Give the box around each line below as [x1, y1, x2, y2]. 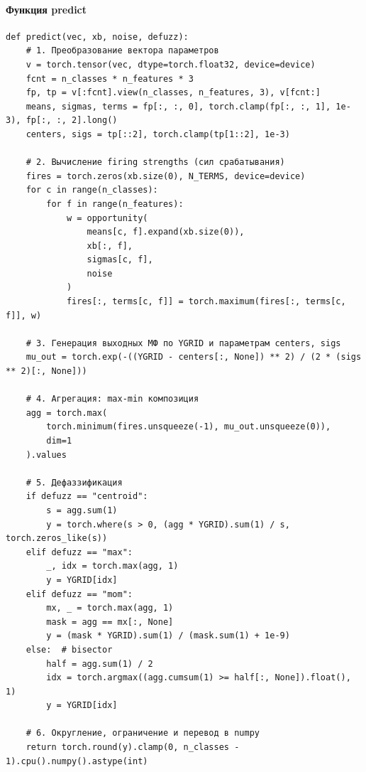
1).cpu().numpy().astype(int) [6, 756, 148, 766]
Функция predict [6, 1, 87, 16]
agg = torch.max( [26, 407, 108, 418]
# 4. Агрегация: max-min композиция [26, 394, 199, 404]
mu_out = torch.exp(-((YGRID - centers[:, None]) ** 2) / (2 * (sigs [26, 352, 362, 363]
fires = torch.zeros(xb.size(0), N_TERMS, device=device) [26, 171, 306, 181]
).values [26, 449, 67, 460]
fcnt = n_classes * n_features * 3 [26, 73, 194, 84]
